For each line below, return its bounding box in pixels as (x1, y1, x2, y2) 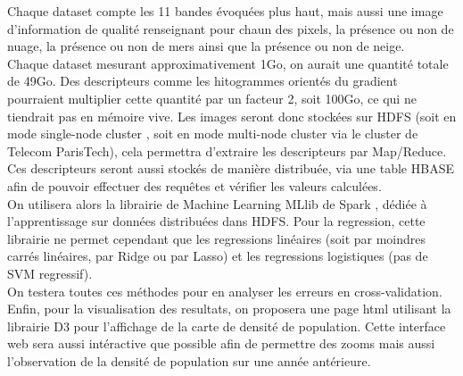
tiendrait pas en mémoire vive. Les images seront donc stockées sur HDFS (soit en (7, 106, 457, 125)
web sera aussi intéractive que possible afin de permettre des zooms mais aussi (7, 334, 435, 353)
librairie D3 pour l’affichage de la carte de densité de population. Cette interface (7, 316, 446, 335)
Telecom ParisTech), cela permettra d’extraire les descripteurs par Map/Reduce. (7, 141, 447, 160)
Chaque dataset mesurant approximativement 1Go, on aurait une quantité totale (7, 54, 449, 72)
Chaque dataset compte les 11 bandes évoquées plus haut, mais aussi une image (7, 2, 443, 20)
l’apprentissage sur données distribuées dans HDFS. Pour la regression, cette (7, 212, 426, 230)
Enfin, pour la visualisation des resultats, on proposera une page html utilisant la (7, 299, 451, 318)
